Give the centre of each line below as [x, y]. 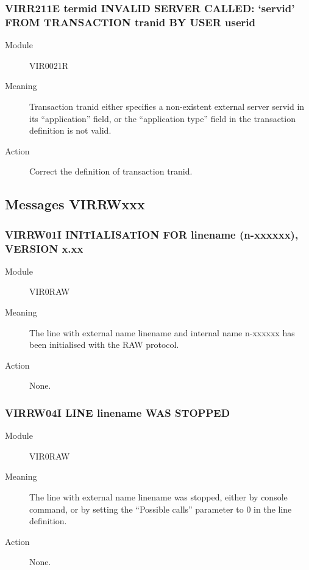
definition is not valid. [70, 130]
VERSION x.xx [44, 248]
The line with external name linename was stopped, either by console [158, 496]
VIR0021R [49, 65]
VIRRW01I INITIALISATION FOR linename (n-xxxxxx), [152, 234]
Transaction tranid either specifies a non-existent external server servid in [167, 106]
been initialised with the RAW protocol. [104, 345]
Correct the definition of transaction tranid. [111, 171]
